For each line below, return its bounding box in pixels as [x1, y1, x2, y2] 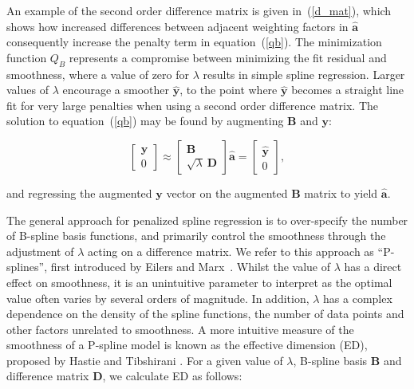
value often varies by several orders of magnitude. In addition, [6, 289, 310, 306]
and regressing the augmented [6, 184, 152, 201]
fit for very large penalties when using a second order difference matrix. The [6, 96, 378, 113]
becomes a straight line [291, 81, 404, 98]
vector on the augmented [166, 184, 288, 201]
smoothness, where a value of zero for [6, 65, 189, 82]
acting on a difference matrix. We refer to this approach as [87, 242, 374, 259]
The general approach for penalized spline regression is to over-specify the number [6, 211, 408, 228]
